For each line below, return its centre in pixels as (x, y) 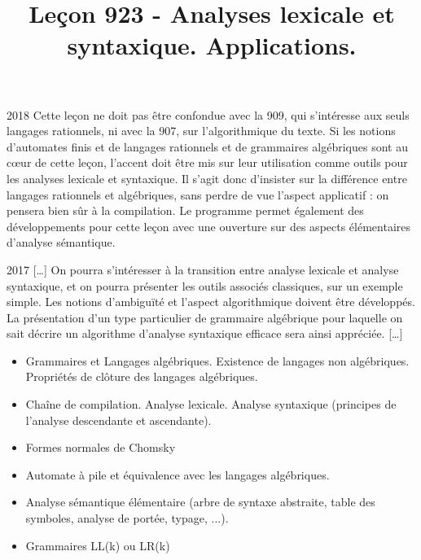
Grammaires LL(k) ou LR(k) (98, 545)
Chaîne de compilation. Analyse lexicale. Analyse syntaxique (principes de (211, 404)
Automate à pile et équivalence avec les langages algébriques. (178, 474)
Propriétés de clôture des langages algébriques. (142, 376)
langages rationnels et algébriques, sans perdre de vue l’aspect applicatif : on (198, 194)
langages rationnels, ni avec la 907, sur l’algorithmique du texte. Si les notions (201, 131)
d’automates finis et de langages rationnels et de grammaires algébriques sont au (207, 146)
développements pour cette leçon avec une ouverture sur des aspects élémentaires (209, 226)
